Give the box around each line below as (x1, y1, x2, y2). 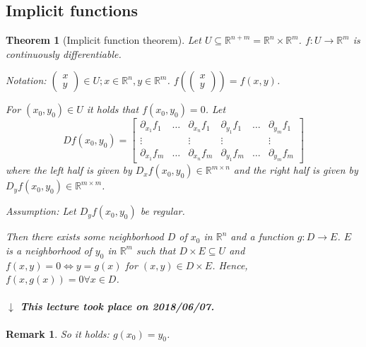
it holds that (86, 102, 139, 117)
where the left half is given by (6, 163, 132, 177)
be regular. (140, 204, 185, 218)
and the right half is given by (233, 163, 358, 177)
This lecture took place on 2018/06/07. (20, 299, 215, 314)
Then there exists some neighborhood (6, 229, 164, 244)
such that (136, 242, 176, 257)
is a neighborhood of (6, 242, 92, 257)
